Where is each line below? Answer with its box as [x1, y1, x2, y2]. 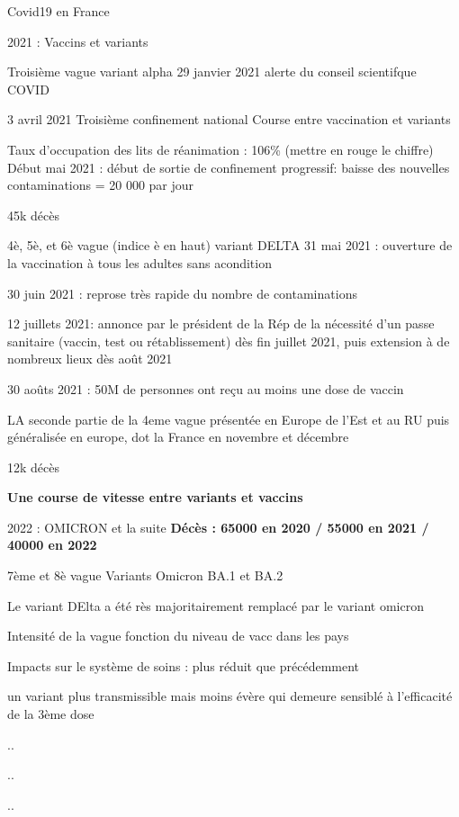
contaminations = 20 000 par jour [7, 175, 194, 194]
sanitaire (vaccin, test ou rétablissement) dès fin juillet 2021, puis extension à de [7, 331, 450, 350]
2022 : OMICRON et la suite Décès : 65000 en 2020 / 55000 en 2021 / [7, 517, 429, 536]
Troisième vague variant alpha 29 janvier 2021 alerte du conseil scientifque [7, 62, 417, 81]
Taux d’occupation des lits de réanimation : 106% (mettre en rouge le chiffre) [7, 139, 434, 158]
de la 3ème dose [7, 705, 94, 723]
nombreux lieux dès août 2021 [7, 349, 173, 368]
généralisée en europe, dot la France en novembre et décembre [7, 427, 349, 446]
